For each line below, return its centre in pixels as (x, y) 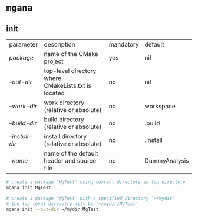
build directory (64, 119)
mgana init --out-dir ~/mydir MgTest (52, 209)
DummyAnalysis (167, 161)
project (54, 61)
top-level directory (70, 71)
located (54, 93)
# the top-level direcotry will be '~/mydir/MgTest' (72, 204)
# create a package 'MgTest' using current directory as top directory (96, 182)
